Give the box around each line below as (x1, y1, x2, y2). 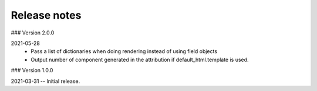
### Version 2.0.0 (11, 29, 55, 36)
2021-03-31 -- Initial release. (11, 78, 80, 85)
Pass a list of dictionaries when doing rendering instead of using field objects (31, 48, 217, 55)
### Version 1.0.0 (11, 67, 53, 74)
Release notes (11, 9, 82, 22)
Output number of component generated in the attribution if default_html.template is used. (31, 56, 249, 63)
